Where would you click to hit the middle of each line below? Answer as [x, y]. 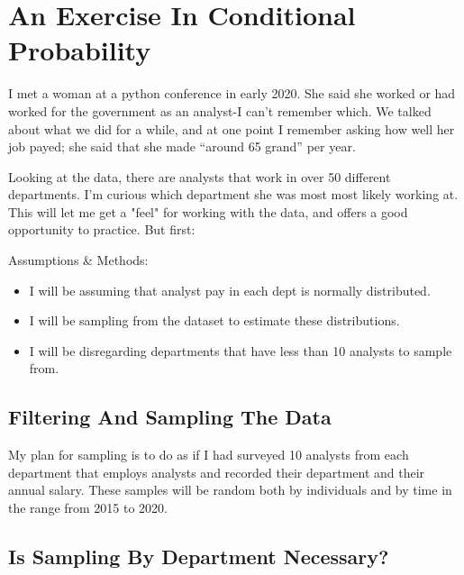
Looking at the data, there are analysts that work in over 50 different [200, 176]
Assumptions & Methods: [78, 260]
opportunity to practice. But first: [102, 229]
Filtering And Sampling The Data [170, 417]
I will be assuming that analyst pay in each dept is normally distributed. [230, 290]
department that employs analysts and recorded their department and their [217, 472]
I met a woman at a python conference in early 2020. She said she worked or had [232, 93]
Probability [80, 50]
